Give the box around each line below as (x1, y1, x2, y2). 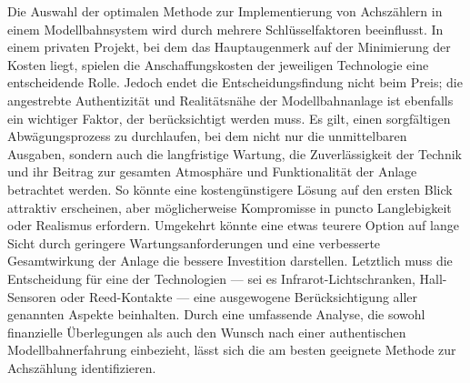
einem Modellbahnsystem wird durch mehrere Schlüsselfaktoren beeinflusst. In (7, 19, 444, 38)
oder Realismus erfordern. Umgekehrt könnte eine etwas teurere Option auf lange (7, 216, 459, 235)
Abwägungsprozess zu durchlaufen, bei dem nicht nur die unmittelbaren (7, 126, 407, 146)
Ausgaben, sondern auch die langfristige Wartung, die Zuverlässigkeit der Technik (7, 144, 462, 163)
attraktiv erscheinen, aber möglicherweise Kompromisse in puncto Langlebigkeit (7, 197, 452, 217)
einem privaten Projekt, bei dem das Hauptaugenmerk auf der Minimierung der (7, 37, 451, 56)
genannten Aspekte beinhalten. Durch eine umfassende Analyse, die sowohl (7, 305, 425, 324)
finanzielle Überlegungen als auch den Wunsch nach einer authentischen (7, 322, 406, 341)
